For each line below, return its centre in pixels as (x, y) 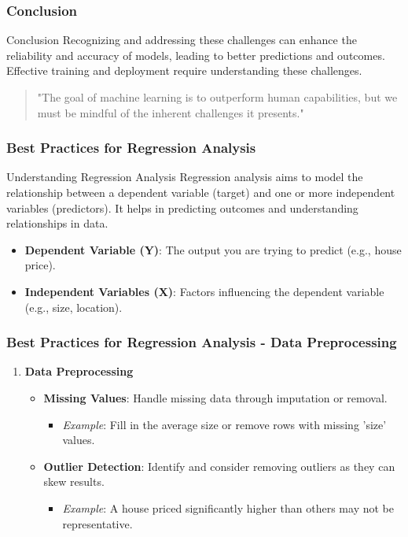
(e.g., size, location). (74, 307)
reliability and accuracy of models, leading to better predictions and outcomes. (196, 55)
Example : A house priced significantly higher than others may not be (228, 507)
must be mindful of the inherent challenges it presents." (171, 112)
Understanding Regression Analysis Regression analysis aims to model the (185, 177)
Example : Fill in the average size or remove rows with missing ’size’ (224, 424)
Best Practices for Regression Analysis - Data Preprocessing (202, 342)
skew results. (74, 481)
